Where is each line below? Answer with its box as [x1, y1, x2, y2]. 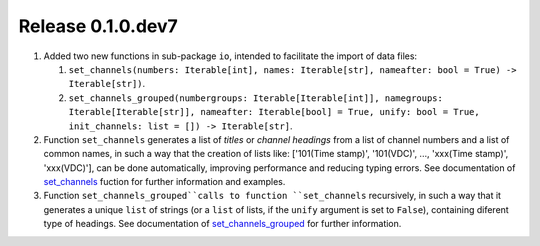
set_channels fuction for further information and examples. [43, 176, 286, 188]
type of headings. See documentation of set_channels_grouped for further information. [43, 218, 402, 230]
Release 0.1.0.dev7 [18, 15, 179, 37]
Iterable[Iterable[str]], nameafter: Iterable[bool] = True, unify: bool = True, [68, 106, 480, 118]
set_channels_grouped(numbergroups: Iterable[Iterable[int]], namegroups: [68, 92, 444, 104]
